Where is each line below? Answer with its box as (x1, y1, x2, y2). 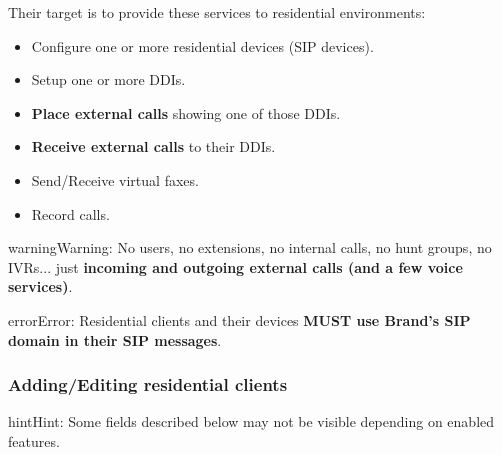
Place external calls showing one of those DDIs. (31, 102, 341, 123)
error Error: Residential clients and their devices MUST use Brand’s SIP (8, 309, 471, 330)
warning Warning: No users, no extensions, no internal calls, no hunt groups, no (8, 237, 492, 258)
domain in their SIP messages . (8, 329, 222, 350)
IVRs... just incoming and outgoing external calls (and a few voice (8, 256, 463, 277)
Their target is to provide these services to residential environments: (8, 2, 426, 22)
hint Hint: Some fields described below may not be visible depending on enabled (8, 411, 495, 432)
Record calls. (31, 203, 110, 224)
